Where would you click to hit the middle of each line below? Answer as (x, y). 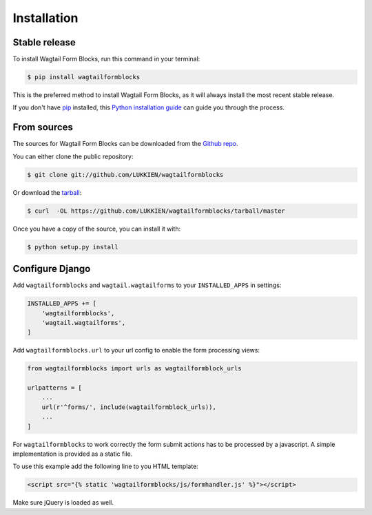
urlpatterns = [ (55, 388)
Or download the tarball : (47, 192)
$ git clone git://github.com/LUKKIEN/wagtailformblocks (125, 175)
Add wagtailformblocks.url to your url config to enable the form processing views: (136, 350)
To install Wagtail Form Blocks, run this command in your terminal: (106, 59)
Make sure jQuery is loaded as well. (63, 503)
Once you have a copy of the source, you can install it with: (97, 229)
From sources (43, 127)
